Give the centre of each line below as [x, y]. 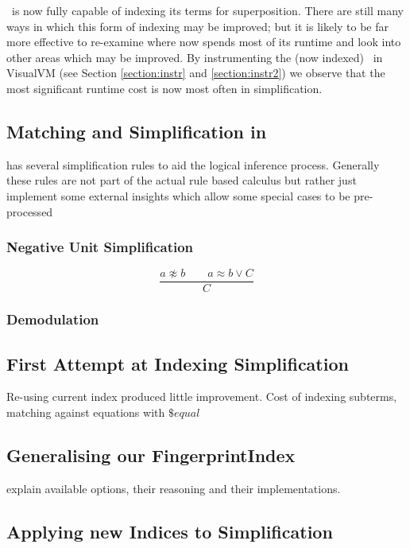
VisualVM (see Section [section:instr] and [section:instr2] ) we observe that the [196, 73]
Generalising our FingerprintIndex [151, 455]
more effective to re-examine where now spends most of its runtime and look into [204, 42]
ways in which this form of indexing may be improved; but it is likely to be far [198, 26]
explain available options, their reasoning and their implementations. [174, 488]
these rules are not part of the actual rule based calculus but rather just [182, 180]
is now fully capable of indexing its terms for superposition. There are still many [208, 10]
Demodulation [53, 319]
